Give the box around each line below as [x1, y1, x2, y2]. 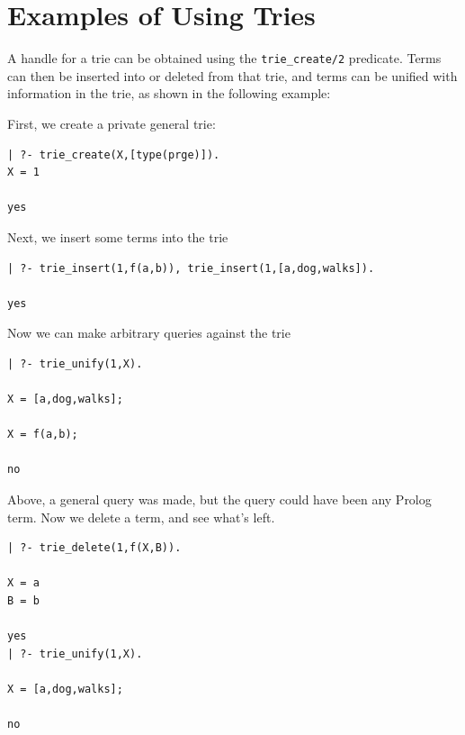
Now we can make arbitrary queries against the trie [7, 323, 291, 342]
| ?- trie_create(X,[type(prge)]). [7, 148, 220, 161]
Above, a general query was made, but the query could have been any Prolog [7, 490, 432, 509]
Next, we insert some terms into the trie [7, 227, 228, 246]
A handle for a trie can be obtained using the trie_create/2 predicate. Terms [7, 49, 442, 68]
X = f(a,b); [7, 428, 78, 441]
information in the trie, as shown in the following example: [7, 84, 331, 103]
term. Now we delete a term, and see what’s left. [7, 507, 275, 526]
